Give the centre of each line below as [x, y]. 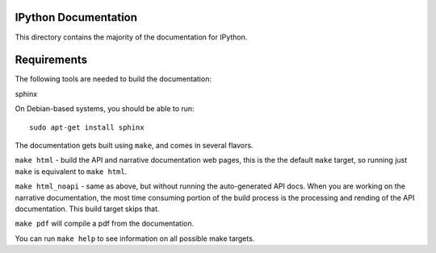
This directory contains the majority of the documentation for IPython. [131, 37]
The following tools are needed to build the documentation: [113, 79]
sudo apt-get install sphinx [87, 127]
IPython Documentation [76, 17]
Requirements [51, 60]
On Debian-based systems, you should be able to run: [105, 109]
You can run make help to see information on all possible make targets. [135, 238]
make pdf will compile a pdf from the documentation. [105, 224]
